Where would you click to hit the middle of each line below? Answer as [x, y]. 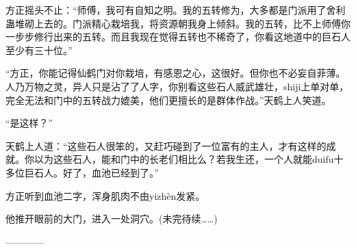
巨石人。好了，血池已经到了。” [91, 172]
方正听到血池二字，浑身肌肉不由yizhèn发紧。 [105, 195]
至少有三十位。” [39, 50]
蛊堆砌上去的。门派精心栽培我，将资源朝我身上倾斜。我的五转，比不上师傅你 [178, 23]
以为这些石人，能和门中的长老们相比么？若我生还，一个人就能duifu [184, 159]
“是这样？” [29, 123]
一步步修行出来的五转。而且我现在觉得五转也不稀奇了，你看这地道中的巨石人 [178, 37]
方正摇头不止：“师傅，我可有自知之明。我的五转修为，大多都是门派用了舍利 [176, 10]
